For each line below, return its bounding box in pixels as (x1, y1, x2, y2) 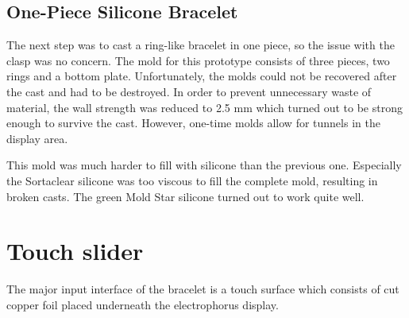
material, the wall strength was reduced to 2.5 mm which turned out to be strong (6, 99, 403, 115)
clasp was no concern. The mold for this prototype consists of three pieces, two (6, 52, 390, 68)
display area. (6, 130, 68, 146)
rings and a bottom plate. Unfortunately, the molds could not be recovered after (6, 68, 397, 84)
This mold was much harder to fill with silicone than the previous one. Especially (6, 157, 402, 173)
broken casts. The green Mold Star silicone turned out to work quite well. (6, 188, 365, 204)
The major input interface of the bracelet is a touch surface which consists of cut (6, 281, 399, 297)
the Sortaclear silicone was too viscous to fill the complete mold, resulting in (6, 172, 378, 188)
